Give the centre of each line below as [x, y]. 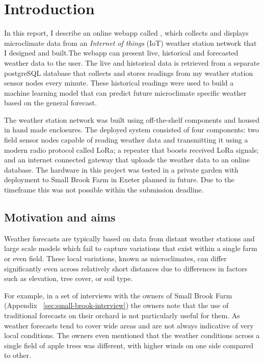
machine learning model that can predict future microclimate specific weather [125, 92]
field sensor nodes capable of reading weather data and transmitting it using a [126, 140]
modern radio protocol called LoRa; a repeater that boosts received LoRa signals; [131, 149]
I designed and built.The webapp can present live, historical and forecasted [121, 53]
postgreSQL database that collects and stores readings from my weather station [129, 73]
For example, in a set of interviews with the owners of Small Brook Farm [118, 295]
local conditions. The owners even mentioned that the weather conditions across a [132, 335]
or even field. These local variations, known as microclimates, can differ [115, 258]
